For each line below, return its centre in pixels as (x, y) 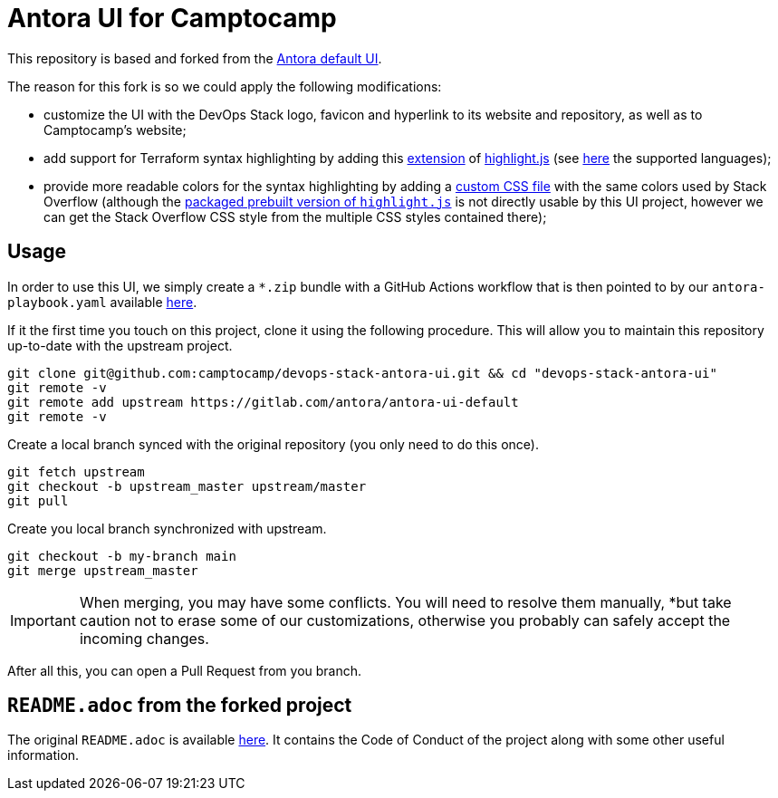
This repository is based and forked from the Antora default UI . (195, 58)
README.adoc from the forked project (180, 706)
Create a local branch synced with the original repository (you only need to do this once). (273, 444)
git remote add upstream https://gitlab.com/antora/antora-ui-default (263, 402)
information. (43, 755)
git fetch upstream (76, 471)
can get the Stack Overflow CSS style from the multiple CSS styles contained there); (295, 216)
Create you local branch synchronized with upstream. (167, 528)
